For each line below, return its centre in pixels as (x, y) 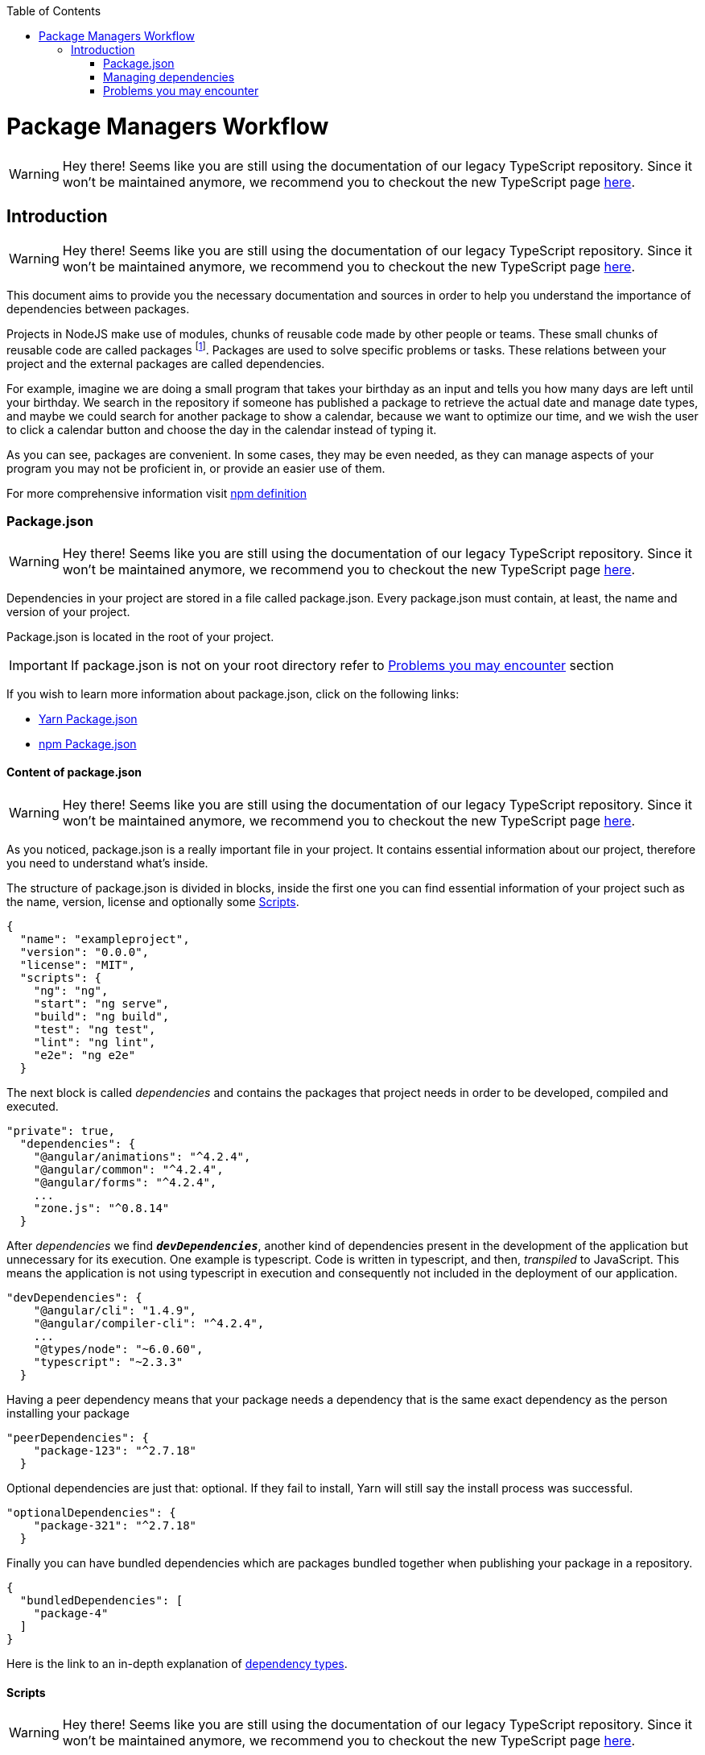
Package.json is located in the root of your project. (140, 636)
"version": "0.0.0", (85, 952)
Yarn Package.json (88, 718)
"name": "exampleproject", (105, 939)
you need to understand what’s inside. (107, 863)
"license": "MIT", (78, 964)
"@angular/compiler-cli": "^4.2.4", (149, 1323)
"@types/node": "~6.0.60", (118, 1349)
